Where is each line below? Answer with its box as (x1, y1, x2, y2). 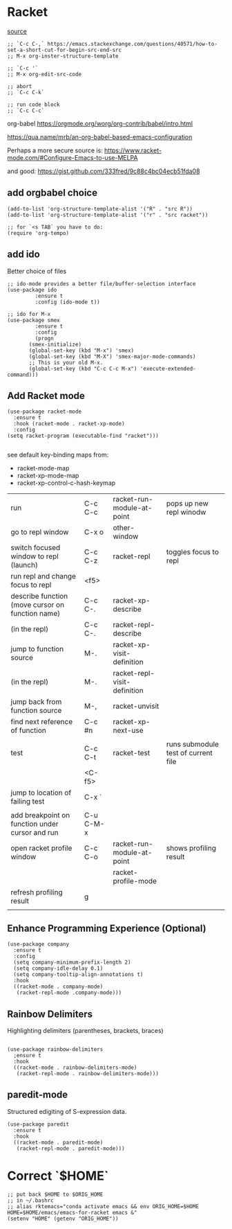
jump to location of (10, 788, 72, 797)
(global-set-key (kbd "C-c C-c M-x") (28, 365, 137, 372)
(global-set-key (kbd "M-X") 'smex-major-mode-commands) (28, 353, 196, 360)
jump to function (10, 644, 64, 654)
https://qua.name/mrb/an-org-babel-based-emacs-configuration (7, 132, 193, 141)
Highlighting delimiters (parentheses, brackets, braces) (7, 1027, 164, 1034)
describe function (10, 592, 68, 601)
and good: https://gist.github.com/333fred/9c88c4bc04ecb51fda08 (7, 167, 200, 175)
